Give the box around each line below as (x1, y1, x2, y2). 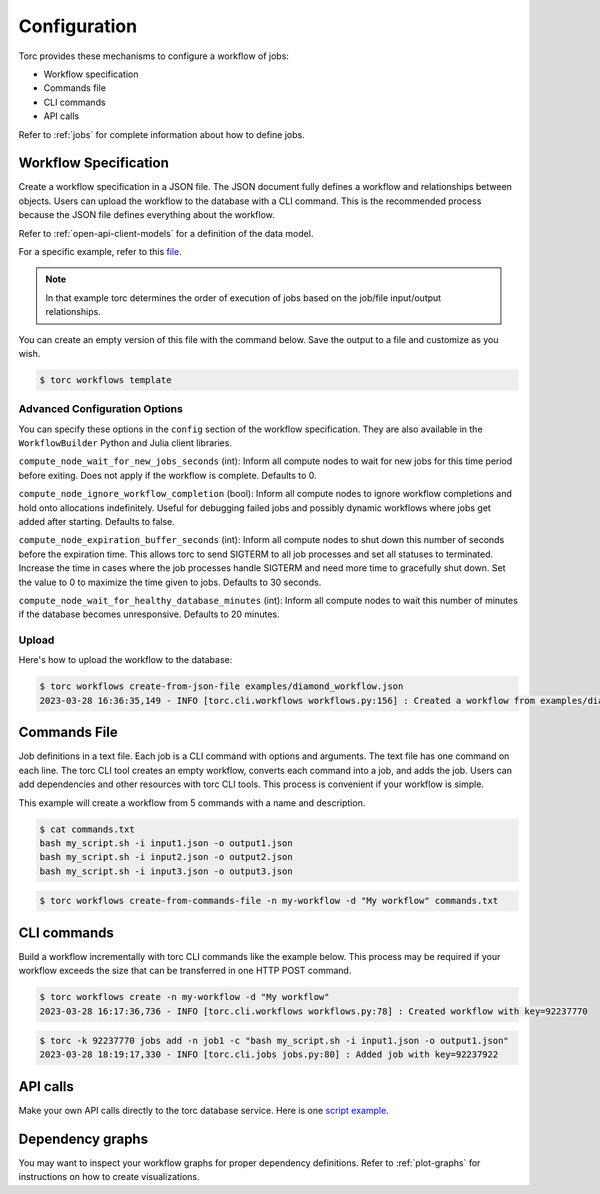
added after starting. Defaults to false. (18, 515, 175, 527)
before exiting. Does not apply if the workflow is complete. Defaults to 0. (18, 469, 317, 481)
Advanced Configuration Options (18, 402, 184, 416)
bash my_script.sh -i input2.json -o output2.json (39, 851, 294, 863)
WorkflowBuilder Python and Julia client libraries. (18, 437, 232, 449)
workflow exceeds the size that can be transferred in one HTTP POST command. (18, 965, 352, 977)
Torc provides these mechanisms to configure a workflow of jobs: (18, 50, 290, 62)
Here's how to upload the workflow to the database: (18, 654, 233, 666)
